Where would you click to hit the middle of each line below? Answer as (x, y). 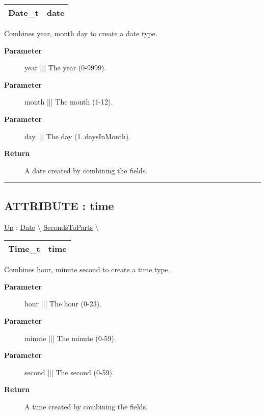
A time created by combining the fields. (86, 406)
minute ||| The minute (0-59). (70, 338)
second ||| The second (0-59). (69, 372)
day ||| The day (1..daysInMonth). (78, 136)
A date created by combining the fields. (86, 170)
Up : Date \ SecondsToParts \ (51, 227)
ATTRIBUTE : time (59, 205)
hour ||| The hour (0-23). (63, 304)
